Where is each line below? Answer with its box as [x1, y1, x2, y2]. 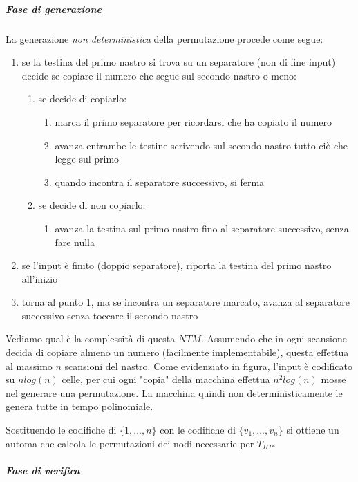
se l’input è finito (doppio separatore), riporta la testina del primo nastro [21, 258, 332, 272]
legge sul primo [55, 151, 120, 166]
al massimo [6, 358, 53, 373]
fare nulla [55, 234, 95, 249]
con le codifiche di [160, 423, 236, 437]
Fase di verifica [6, 463, 80, 477]
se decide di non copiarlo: [38, 198, 146, 212]
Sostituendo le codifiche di [6, 423, 117, 437]
